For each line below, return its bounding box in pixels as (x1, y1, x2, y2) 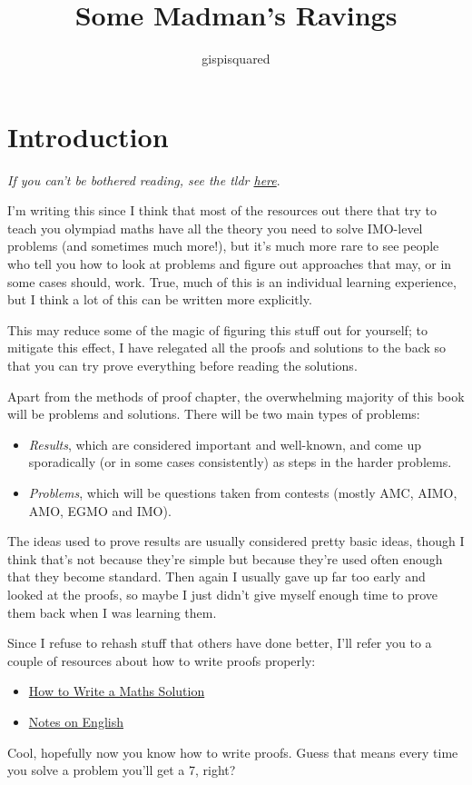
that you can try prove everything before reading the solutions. (7, 356, 358, 374)
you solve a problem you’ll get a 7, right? (7, 760, 236, 780)
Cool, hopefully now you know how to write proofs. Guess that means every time (7, 742, 458, 761)
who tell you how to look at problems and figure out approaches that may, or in (7, 254, 452, 273)
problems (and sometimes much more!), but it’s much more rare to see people (7, 236, 439, 255)
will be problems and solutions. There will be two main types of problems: (7, 404, 420, 423)
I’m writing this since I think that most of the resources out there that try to (7, 201, 438, 220)
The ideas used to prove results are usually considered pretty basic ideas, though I (7, 532, 465, 551)
